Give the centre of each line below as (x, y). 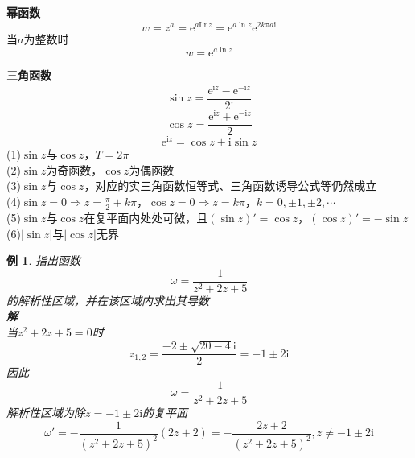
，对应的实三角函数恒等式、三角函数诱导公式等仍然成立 (230, 186)
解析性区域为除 (46, 413)
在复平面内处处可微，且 (146, 217)
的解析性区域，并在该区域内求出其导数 (108, 300)
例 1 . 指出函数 (43, 260)
